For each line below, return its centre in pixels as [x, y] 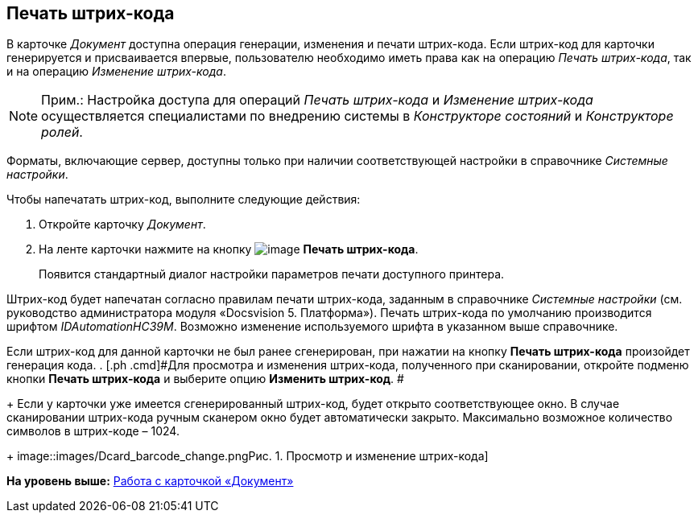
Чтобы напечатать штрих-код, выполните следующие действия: [184, 200]
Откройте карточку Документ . [122, 224]
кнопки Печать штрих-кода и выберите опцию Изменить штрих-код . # [205, 379]
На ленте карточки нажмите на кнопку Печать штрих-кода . [229, 249]
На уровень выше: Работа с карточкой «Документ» [150, 481]
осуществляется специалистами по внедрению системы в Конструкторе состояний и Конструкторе [357, 116]
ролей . [62, 132]
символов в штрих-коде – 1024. [93, 431]
